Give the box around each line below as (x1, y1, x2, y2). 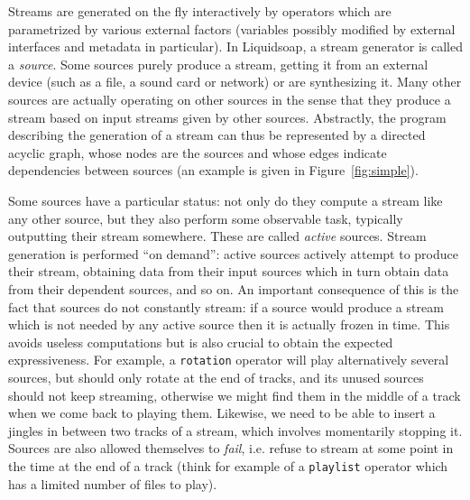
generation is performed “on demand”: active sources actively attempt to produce (8, 244, 458, 263)
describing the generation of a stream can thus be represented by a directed (8, 125, 426, 144)
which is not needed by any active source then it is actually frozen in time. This (8, 315, 450, 334)
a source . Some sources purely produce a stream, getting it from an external (8, 54, 429, 73)
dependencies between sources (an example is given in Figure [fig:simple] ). (8, 161, 419, 180)
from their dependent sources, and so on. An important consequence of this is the (8, 279, 459, 298)
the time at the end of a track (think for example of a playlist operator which (8, 456, 448, 475)
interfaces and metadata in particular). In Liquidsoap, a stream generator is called (8, 37, 463, 56)
